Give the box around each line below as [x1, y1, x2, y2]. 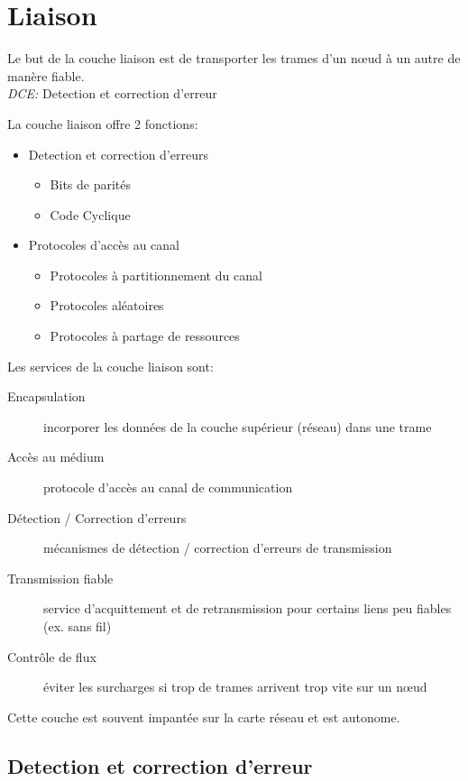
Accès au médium [7, 447, 105, 466]
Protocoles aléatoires [50, 296, 164, 315]
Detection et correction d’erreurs [28, 144, 208, 163]
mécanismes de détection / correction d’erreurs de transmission [43, 538, 392, 557]
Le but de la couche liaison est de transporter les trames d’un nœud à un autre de [7, 49, 461, 68]
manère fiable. [7, 66, 85, 85]
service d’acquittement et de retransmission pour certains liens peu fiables [43, 599, 452, 618]
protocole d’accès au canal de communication [43, 478, 293, 497]
